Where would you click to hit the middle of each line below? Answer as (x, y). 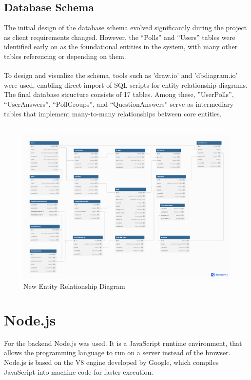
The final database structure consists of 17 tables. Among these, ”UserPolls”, (119, 94)
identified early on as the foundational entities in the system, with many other (121, 47)
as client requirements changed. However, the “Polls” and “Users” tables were (120, 37)
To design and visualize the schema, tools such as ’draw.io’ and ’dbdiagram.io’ (121, 75)
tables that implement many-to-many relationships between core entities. (113, 113)
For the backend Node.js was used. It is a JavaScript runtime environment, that (123, 343)
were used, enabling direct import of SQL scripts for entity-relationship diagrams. (126, 85)
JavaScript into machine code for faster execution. (79, 371)
